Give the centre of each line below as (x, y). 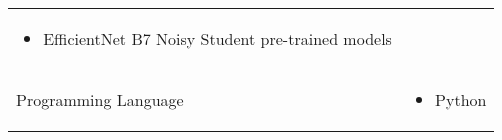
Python (461, 99)
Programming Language (100, 99)
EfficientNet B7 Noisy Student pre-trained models (217, 38)
